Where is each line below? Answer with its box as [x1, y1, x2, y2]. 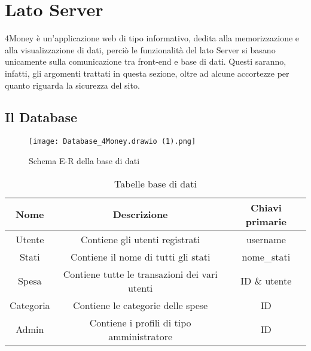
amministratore [108, 329, 173, 343]
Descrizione [112, 207, 168, 222]
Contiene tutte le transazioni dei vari [63, 267, 218, 281]
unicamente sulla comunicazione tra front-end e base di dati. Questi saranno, [5, 55, 286, 68]
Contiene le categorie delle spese [73, 298, 208, 312]
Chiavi [250, 200, 282, 214]
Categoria [10, 298, 50, 312]
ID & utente [240, 274, 292, 288]
